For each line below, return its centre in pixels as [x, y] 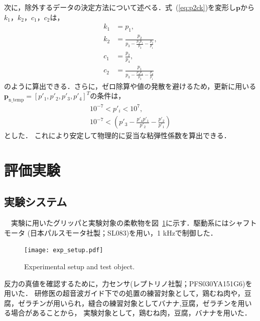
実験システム [36, 202]
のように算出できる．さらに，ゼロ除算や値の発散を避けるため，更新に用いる [130, 86]
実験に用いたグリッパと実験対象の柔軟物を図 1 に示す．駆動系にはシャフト [134, 223]
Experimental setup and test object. [80, 266]
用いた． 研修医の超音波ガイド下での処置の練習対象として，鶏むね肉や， [124, 293]
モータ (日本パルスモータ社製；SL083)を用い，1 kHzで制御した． [111, 232]
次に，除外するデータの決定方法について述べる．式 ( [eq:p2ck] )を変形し [120, 7]
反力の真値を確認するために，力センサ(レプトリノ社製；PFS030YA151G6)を [128, 283]
